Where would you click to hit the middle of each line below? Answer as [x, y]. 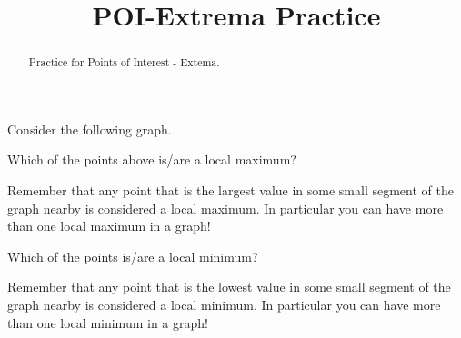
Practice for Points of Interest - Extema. [124, 62]
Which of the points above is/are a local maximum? [152, 159]
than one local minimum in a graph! [108, 322]
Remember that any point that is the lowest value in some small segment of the [229, 287]
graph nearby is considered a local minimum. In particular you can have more [224, 304]
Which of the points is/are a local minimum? [133, 256]
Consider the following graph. [90, 129]
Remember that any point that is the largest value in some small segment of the [230, 190]
